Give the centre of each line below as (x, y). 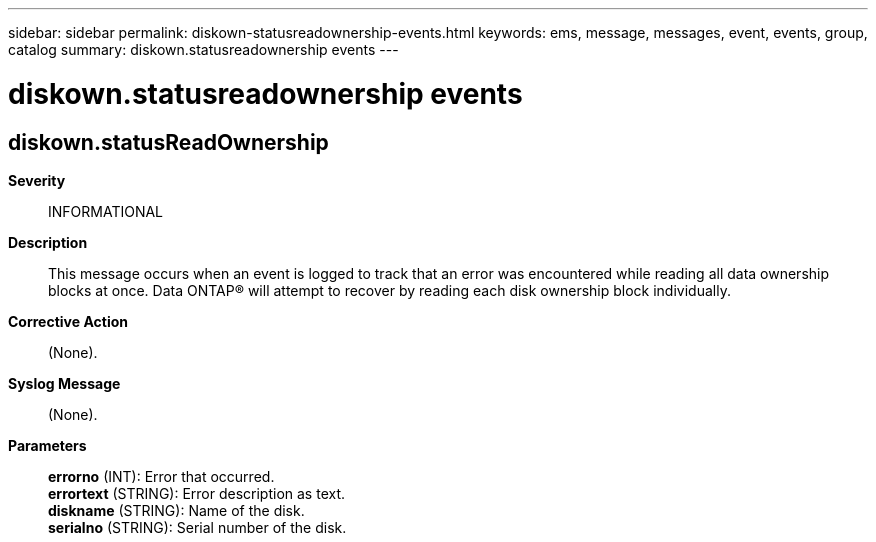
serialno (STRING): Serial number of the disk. (197, 527)
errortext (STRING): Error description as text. (197, 493)
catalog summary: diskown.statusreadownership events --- (203, 49)
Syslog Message (64, 383)
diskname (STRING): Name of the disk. (176, 510)
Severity (37, 180)
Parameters (47, 445)
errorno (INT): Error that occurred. (161, 476)
